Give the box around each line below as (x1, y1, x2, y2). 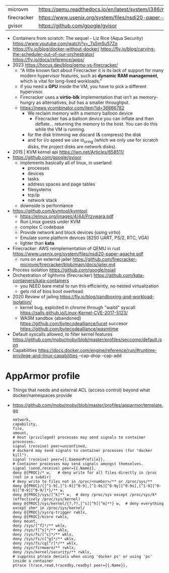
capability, (12, 421, 38, 427)
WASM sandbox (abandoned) (20, 315, 81, 321)
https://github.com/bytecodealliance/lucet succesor (20, 320, 128, 326)
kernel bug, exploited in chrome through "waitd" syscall (20, 304, 136, 310)
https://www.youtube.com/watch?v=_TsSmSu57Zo (12, 40, 118, 46)
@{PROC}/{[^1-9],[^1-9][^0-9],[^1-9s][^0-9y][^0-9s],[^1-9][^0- (24, 483, 162, 488)
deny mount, (12, 519, 38, 524)
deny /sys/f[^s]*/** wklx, (12, 527, 69, 533)
